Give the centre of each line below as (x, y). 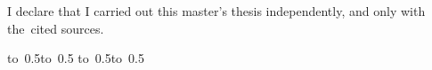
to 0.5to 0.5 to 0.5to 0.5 (76, 58)
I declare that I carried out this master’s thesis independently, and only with (216, 11)
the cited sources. (56, 28)
